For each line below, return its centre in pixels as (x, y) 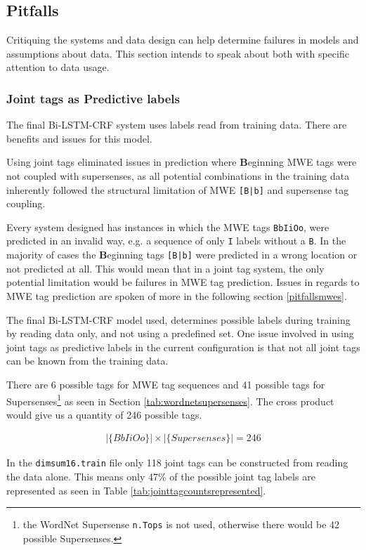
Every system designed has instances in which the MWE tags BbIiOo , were (168, 227)
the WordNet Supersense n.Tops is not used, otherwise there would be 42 (181, 524)
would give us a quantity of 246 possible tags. (104, 414)
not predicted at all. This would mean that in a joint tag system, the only (165, 268)
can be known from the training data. (87, 361)
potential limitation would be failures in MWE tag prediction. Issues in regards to (183, 282)
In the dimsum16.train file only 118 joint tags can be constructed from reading (177, 463)
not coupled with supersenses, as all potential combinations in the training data (178, 175)
